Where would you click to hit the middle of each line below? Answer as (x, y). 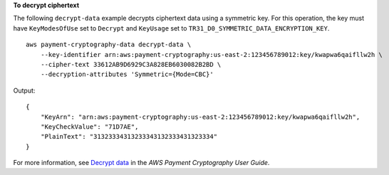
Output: (24, 90)
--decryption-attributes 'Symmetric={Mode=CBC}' (127, 74)
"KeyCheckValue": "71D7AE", (89, 127)
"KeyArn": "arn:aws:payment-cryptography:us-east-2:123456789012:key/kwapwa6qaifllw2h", (200, 117)
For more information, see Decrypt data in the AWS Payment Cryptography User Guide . (141, 163)
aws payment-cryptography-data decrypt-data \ (109, 45)
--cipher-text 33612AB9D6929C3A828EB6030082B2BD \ (131, 64)
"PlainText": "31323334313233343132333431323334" (129, 137)
